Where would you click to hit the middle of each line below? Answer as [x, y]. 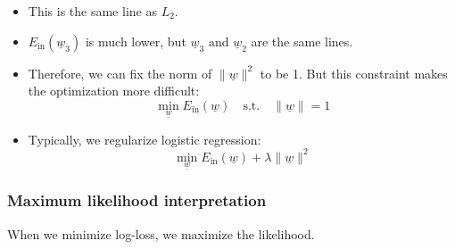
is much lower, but [136, 41]
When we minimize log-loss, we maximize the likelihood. [161, 233]
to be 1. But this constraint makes [354, 73]
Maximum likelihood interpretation [137, 200]
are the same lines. [302, 41]
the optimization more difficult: [114, 91]
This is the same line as [92, 11]
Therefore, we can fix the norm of [120, 73]
